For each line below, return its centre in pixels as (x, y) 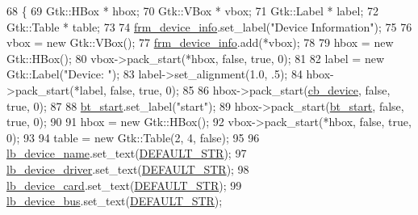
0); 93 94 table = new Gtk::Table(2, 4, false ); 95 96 (133, 137)
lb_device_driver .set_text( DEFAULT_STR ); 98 (128, 169)
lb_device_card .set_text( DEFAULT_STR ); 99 (124, 185)
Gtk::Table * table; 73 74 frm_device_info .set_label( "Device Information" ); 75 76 (209, 26)
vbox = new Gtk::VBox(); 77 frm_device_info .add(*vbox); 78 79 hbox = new (200, 42)
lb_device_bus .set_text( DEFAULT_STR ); (115, 201)
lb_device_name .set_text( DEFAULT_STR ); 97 (127, 153)
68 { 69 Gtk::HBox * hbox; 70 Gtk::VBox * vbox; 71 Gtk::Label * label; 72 (192, 11)
